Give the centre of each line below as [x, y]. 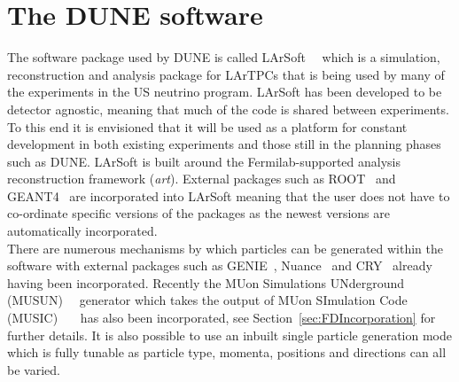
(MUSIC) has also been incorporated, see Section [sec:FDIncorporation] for [222, 318]
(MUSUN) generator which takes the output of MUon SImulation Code [207, 300]
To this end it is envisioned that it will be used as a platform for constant [207, 126]
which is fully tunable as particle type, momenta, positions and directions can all [227, 352]
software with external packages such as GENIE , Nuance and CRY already [220, 265]
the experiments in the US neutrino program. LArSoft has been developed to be [225, 92]
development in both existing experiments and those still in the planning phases [224, 144]
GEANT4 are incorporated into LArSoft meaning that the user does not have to [229, 195]
